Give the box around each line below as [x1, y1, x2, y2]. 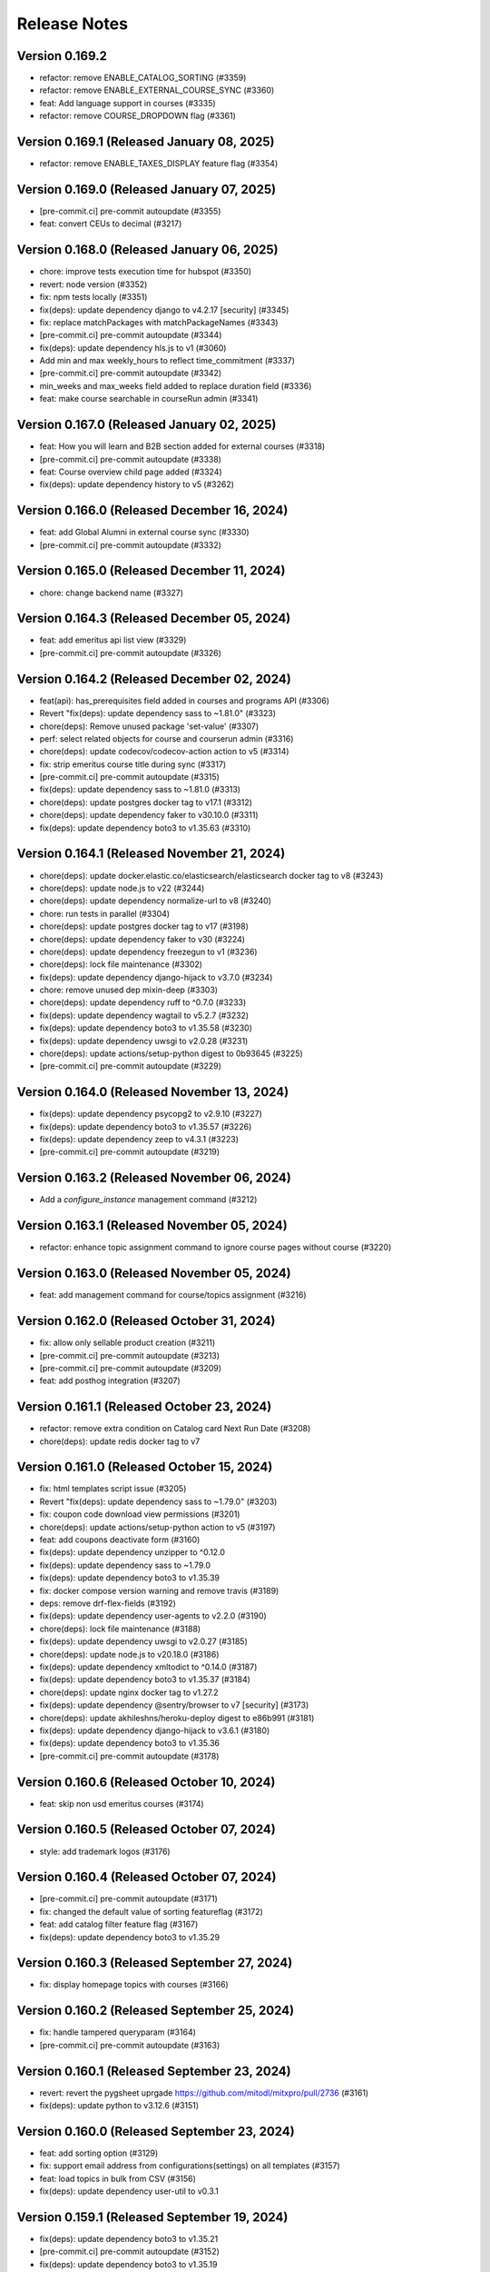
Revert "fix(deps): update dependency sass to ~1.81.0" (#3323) [39, 708, 277, 719]
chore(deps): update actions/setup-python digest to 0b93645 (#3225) [39, 1048, 303, 1059]
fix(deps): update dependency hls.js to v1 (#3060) [39, 342, 227, 354]
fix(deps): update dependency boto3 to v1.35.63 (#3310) [39, 822, 251, 833]
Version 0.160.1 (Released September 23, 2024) [16, 2063, 291, 2078]
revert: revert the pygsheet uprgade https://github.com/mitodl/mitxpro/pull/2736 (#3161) [39, 2087, 369, 2098]
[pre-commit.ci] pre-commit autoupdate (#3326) [39, 647, 222, 658]
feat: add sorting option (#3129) [39, 2147, 159, 2158]
